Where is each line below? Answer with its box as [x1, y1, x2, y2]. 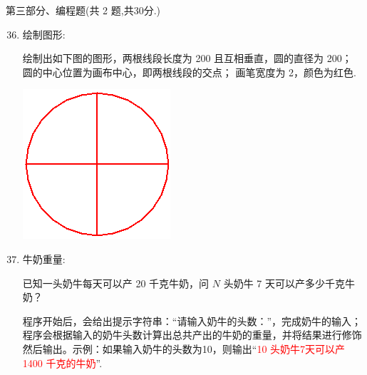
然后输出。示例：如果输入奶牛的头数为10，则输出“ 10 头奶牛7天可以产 [22, 341, 346, 356]
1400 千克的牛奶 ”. [22, 355, 103, 370]
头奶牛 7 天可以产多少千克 [223, 275, 346, 290]
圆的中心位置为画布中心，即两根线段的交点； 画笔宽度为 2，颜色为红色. [22, 64, 357, 79]
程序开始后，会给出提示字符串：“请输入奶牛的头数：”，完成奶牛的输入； [22, 313, 362, 328]
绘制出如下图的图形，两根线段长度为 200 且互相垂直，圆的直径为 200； [22, 51, 352, 66]
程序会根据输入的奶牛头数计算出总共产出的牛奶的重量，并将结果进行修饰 [22, 327, 362, 342]
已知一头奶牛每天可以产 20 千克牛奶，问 [22, 275, 210, 290]
